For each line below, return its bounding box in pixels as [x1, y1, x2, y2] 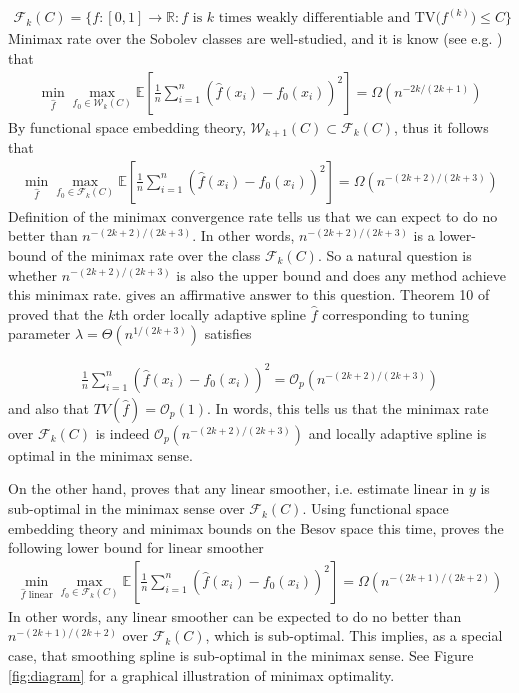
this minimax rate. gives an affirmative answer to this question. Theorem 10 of [8, 284, 490, 305]
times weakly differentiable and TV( [218, 11, 441, 26]
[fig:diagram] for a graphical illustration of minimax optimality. [8, 664, 395, 685]
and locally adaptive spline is [308, 422, 487, 443]
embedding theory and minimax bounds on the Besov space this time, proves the [8, 517, 504, 538]
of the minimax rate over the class [51, 244, 261, 265]
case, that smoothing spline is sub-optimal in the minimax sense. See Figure [8, 645, 474, 666]
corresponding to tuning [322, 303, 470, 324]
